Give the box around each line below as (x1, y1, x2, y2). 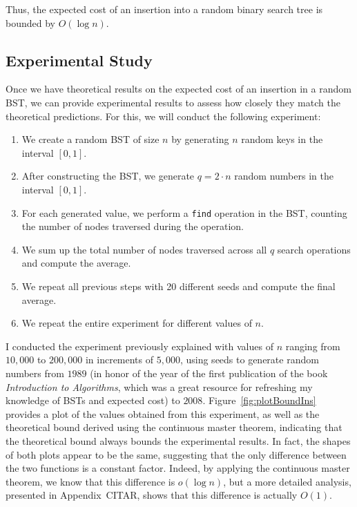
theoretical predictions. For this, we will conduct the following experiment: (6, 108, 321, 123)
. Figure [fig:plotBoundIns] (202, 393, 316, 408)
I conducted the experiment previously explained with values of (6, 338, 273, 353)
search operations (277, 242, 351, 256)
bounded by (6, 15, 55, 30)
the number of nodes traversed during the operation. (21, 219, 244, 233)
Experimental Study (6, 49, 153, 70)
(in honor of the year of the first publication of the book (90, 365, 328, 380)
